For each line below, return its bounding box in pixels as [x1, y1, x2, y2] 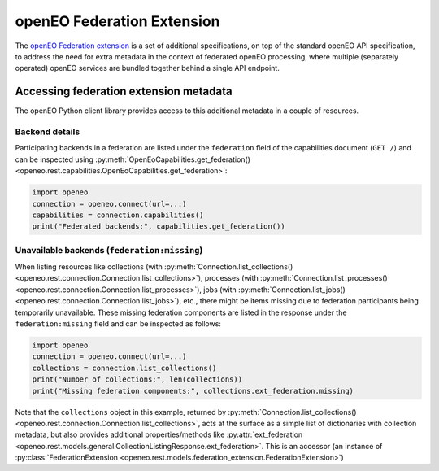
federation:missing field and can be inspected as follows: [15, 319, 221, 329]
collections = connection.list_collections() [32, 363, 217, 373]
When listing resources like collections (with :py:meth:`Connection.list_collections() [15, 262, 293, 272]
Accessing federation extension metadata [15, 85, 233, 98]
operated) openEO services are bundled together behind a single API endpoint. [15, 63, 280, 73]
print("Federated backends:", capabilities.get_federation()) [32, 222, 285, 231]
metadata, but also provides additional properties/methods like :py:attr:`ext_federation [15, 430, 303, 439]
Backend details [15, 126, 80, 137]
